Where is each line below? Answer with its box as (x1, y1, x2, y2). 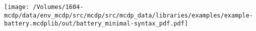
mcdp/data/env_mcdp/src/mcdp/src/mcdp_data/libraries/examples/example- (4, 11, 253, 19)
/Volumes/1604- (33, 3, 84, 10)
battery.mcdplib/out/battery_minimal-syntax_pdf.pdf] (4, 20, 188, 27)
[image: (4, 3, 30, 10)
